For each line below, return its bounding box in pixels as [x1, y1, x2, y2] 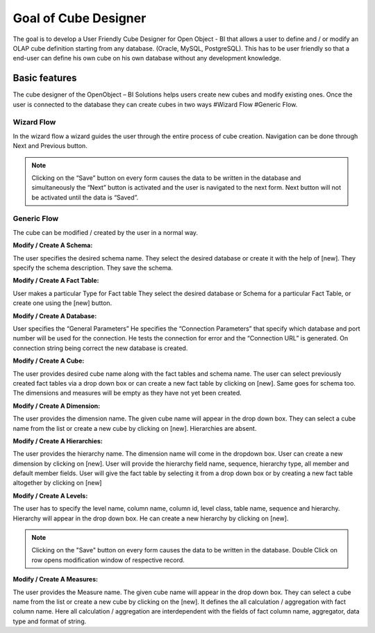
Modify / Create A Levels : [12, 491, 88, 500]
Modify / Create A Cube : [12, 356, 85, 365]
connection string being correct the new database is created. [12, 344, 188, 352]
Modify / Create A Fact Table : [12, 277, 99, 285]
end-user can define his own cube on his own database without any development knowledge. [12, 54, 281, 63]
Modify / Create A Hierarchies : [12, 436, 103, 445]
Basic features [12, 72, 77, 84]
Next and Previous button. [12, 142, 88, 150]
